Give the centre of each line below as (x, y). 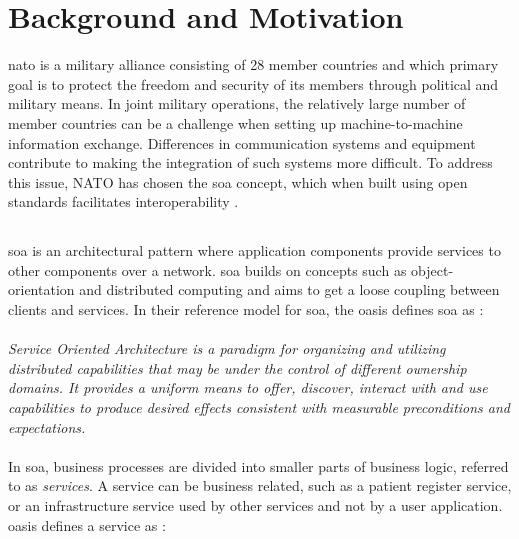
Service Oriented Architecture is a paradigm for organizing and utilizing (227, 348)
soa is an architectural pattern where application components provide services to (254, 250)
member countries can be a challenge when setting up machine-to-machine (235, 122)
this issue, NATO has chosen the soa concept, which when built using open (238, 181)
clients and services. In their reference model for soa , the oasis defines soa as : (246, 309)
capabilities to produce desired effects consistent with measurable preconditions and (259, 407)
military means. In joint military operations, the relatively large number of (237, 103)
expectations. (47, 426)
